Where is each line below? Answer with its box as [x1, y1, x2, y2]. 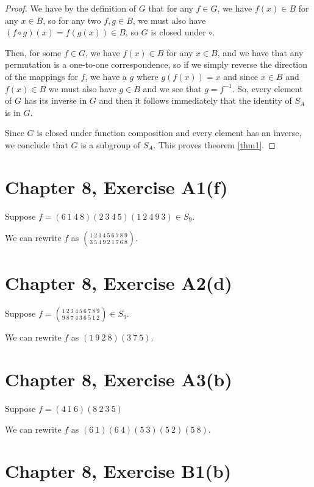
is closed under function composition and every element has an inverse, [37, 126, 302, 139]
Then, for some [5, 46, 62, 59]
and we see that [143, 82, 202, 95]
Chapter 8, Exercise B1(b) [5, 458, 232, 483]
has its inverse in [24, 94, 87, 107]
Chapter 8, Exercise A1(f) [5, 174, 228, 199]
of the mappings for [5, 70, 78, 82]
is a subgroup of [80, 138, 140, 151]
